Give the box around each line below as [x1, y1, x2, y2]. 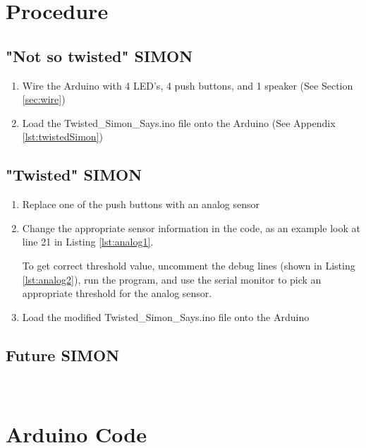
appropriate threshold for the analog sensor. [22, 286, 212, 301]
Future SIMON [6, 344, 120, 365]
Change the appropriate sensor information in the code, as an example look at [22, 220, 360, 235]
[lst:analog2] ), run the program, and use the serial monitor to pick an [22, 272, 322, 286]
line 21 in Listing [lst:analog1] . [22, 234, 154, 249]
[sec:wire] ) [22, 92, 66, 107]
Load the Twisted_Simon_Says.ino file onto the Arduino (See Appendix [22, 115, 336, 130]
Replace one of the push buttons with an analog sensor [22, 197, 260, 212]
